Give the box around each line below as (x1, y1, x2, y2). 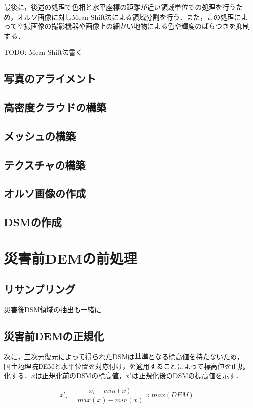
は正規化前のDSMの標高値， (35, 370, 126, 381)
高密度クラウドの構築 (4, 100, 106, 115)
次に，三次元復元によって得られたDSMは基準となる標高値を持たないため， (4, 351, 244, 362)
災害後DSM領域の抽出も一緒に (4, 304, 102, 315)
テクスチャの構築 (4, 157, 86, 172)
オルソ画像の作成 (4, 186, 86, 201)
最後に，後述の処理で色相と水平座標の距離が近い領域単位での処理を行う (4, 2, 236, 12)
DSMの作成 (4, 215, 62, 230)
